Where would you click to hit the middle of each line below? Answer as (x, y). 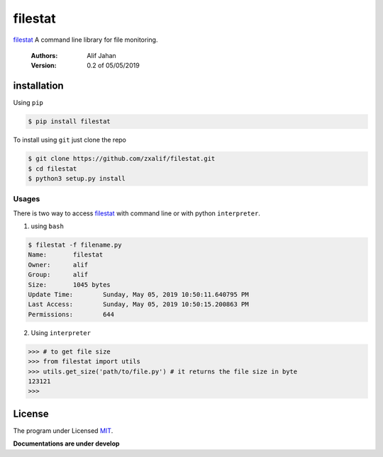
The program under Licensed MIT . (63, 430)
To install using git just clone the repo (70, 140)
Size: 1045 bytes (70, 284)
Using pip (28, 103)
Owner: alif (58, 265)
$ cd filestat (52, 169)
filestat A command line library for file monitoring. (85, 40)
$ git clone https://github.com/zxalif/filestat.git (122, 159)
